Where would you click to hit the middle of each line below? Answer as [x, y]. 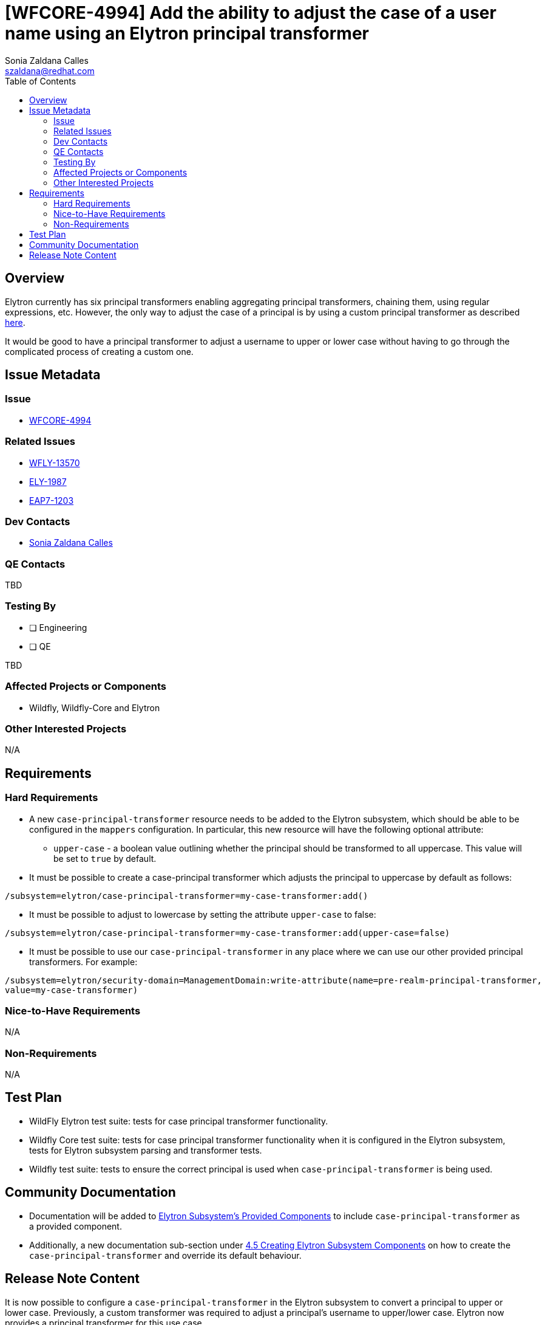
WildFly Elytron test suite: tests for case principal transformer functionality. [179, 1121]
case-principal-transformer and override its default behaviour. [165, 1255]
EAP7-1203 [52, 500]
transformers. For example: [83, 962]
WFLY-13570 [55, 463]
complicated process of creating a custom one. [99, 351]
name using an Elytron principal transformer [187, 33]
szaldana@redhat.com [50, 71]
